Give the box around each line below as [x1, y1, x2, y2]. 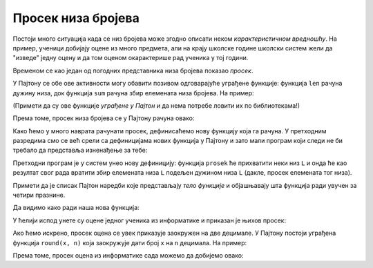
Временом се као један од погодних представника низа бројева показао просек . [12, 66, 254, 75]
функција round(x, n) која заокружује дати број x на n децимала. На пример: [12, 238, 247, 247]
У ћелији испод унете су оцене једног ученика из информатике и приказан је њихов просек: [12, 216, 287, 224]
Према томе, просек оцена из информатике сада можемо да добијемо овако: [12, 251, 245, 259]
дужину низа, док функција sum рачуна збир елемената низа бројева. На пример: [12, 88, 255, 97]
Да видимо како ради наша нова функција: [12, 204, 140, 212]
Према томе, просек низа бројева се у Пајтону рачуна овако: [12, 114, 195, 122]
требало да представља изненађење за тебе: [12, 146, 148, 155]
